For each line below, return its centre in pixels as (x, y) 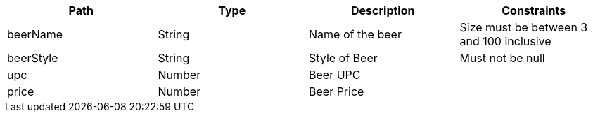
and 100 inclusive (505, 41)
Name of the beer (355, 34)
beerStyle (33, 58)
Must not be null (502, 58)
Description (383, 10)
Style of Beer (343, 58)
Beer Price (337, 91)
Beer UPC (335, 75)
